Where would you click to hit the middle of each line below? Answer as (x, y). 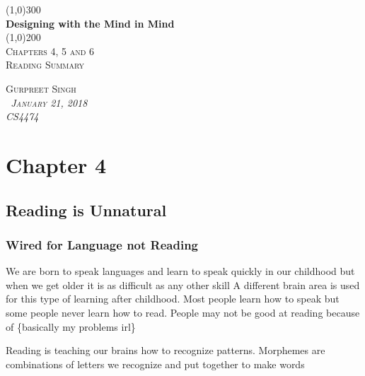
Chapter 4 (56, 164)
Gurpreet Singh (41, 88)
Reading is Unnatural (86, 210)
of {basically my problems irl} (71, 326)
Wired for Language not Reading (102, 244)
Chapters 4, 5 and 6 (50, 51)
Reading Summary (45, 65)
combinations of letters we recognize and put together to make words (155, 364)
